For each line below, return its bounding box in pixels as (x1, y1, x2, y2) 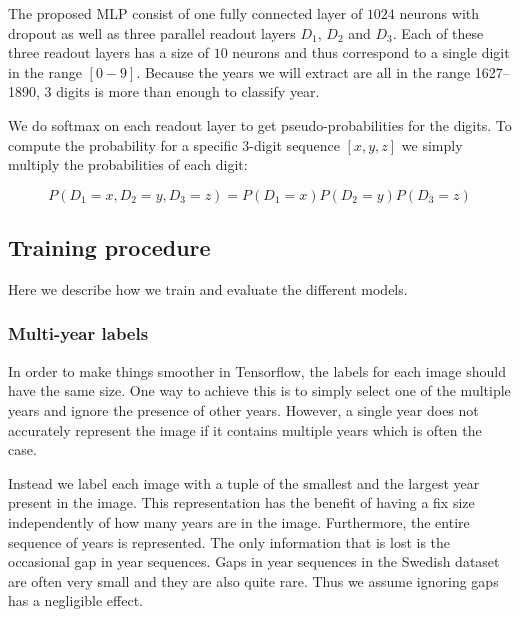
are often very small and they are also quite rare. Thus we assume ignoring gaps (8, 570, 499, 591)
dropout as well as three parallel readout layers (8, 22, 296, 43)
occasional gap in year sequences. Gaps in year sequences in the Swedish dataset (8, 551, 500, 572)
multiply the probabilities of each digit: (8, 154, 248, 175)
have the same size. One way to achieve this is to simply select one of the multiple (8, 380, 511, 401)
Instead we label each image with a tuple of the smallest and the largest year (8, 472, 480, 493)
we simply (401, 134, 463, 155)
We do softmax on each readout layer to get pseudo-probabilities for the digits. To (8, 114, 512, 135)
